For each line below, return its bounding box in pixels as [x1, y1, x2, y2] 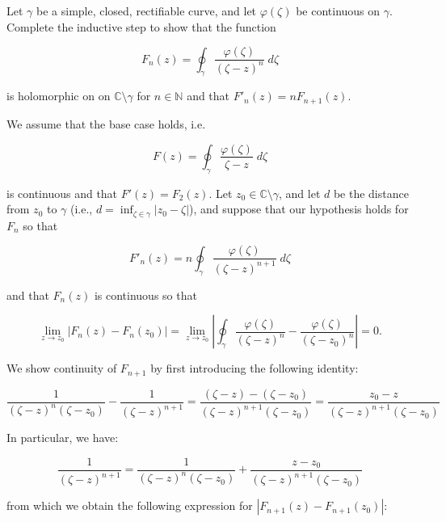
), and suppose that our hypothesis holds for [189, 200, 409, 217]
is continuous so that [94, 286, 197, 303]
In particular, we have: [6, 429, 119, 446]
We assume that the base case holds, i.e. [6, 115, 206, 132]
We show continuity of [6, 360, 117, 377]
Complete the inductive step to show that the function [6, 18, 276, 35]
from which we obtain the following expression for [6, 497, 253, 514]
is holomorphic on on [6, 87, 111, 104]
